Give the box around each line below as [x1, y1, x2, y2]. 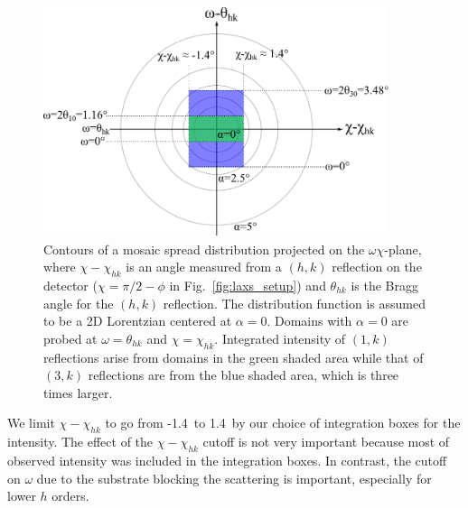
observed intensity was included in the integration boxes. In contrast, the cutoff [7, 450, 447, 469]
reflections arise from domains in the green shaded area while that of [43, 347, 424, 366]
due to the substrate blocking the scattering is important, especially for [36, 468, 432, 487]
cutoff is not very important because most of [202, 432, 450, 451]
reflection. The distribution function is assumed [163, 293, 426, 312]
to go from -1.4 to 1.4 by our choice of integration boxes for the [105, 413, 461, 432]
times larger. [43, 383, 113, 402]
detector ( [43, 275, 98, 294]
